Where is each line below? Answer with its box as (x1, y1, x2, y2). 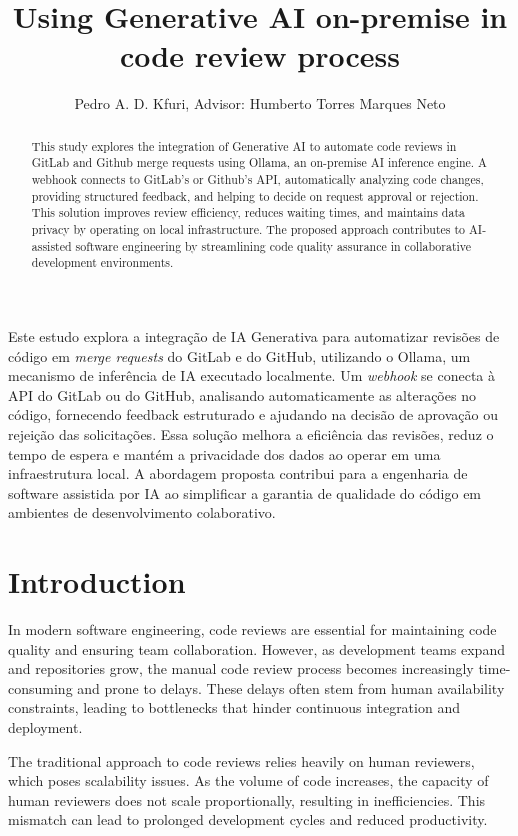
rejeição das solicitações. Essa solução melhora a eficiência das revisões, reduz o (8, 423, 494, 444)
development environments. (31, 254, 174, 271)
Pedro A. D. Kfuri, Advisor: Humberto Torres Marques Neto (74, 93, 446, 114)
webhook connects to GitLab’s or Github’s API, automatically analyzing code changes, (31, 171, 484, 188)
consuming (8, 677, 73, 698)
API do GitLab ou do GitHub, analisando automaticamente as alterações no (8, 384, 476, 405)
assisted (31, 237, 72, 254)
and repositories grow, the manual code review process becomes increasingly (8, 658, 474, 679)
